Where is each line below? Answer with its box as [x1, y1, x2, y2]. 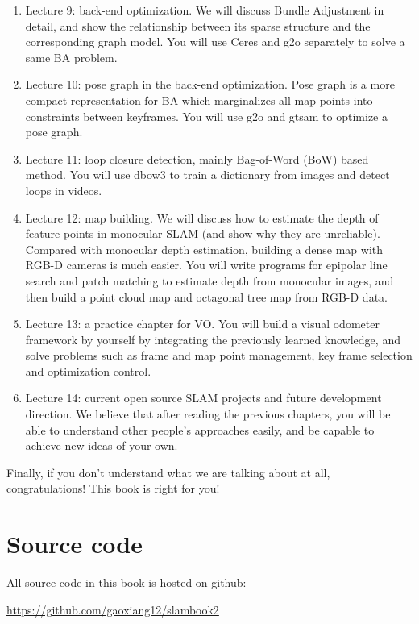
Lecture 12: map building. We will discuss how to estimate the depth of [25, 209, 379, 226]
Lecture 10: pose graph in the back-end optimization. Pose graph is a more [25, 76, 395, 93]
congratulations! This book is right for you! [6, 480, 220, 497]
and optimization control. [25, 362, 151, 379]
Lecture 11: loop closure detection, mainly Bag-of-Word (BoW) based [25, 150, 369, 167]
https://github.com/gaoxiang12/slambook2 [6, 601, 219, 618]
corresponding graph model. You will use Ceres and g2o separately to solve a [25, 33, 405, 50]
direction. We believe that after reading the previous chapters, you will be [25, 406, 391, 422]
